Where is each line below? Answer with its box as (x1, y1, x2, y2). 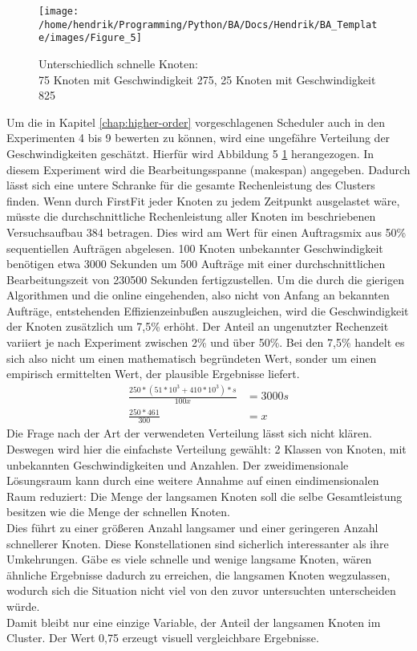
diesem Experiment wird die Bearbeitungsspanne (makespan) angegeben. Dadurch (6, 161, 411, 177)
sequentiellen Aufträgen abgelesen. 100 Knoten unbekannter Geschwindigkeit (6, 239, 383, 256)
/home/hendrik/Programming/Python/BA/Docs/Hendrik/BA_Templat (38, 18, 378, 31)
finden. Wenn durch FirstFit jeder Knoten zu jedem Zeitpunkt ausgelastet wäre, (6, 192, 400, 209)
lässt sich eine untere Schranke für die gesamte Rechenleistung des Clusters (6, 177, 375, 193)
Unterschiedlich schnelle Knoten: (38, 55, 198, 71)
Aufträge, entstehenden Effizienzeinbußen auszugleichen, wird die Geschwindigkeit (6, 302, 409, 319)
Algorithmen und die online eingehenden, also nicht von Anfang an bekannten (6, 287, 390, 303)
